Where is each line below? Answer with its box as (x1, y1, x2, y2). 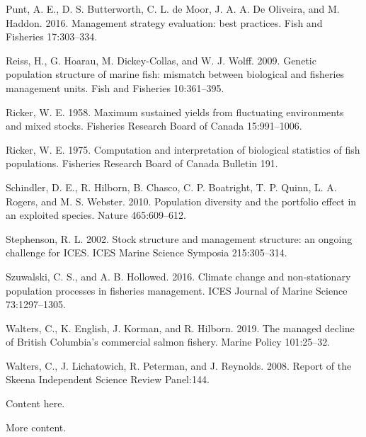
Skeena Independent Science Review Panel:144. (6, 372, 210, 387)
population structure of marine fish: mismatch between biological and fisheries (6, 67, 345, 81)
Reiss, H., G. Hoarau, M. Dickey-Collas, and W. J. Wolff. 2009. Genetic (6, 52, 316, 67)
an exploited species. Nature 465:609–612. (6, 208, 186, 222)
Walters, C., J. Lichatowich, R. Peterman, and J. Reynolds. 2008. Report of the (6, 358, 352, 373)
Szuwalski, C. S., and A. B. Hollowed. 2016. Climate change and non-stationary (6, 268, 351, 283)
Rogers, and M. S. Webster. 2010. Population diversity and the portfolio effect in (6, 193, 357, 208)
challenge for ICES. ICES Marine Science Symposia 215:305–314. (6, 245, 287, 260)
